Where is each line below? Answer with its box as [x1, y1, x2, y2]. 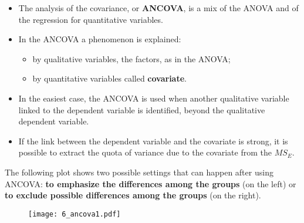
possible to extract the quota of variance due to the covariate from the [18, 146, 272, 158]
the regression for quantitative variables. [18, 13, 163, 25]
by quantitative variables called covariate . [32, 72, 187, 85]
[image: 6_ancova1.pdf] [28, 210, 121, 218]
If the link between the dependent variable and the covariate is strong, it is [18, 134, 288, 147]
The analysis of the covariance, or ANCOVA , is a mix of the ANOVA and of [18, 2, 299, 13]
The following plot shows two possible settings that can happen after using [5, 165, 273, 178]
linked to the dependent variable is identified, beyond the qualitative [18, 103, 265, 116]
